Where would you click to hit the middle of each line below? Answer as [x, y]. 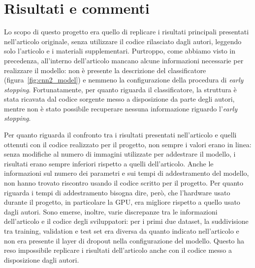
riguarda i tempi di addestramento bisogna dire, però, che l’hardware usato [117, 192]
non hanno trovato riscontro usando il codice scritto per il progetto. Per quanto [124, 183]
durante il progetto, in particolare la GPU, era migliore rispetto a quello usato [122, 202]
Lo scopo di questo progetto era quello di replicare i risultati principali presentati [127, 32]
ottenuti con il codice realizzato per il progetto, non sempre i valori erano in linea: [128, 144]
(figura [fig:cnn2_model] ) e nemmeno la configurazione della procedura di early [124, 80]
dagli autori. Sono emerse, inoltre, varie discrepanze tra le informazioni [111, 211]
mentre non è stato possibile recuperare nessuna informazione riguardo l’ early [121, 108]
